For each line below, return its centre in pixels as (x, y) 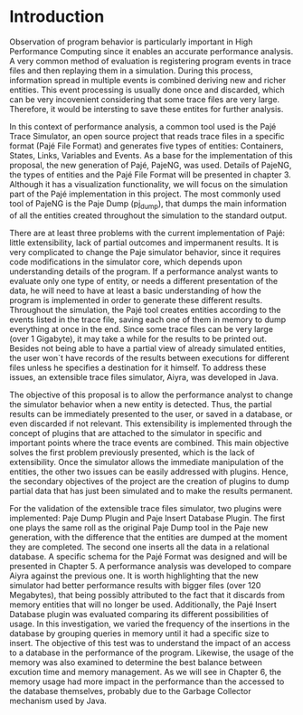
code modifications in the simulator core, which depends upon (126, 262)
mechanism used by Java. (58, 701)
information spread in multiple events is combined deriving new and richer (148, 80)
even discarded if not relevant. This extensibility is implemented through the (151, 424)
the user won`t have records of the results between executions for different (149, 357)
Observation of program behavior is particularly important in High (131, 42)
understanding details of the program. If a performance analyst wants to (144, 271)
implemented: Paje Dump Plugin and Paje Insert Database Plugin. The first (147, 518)
